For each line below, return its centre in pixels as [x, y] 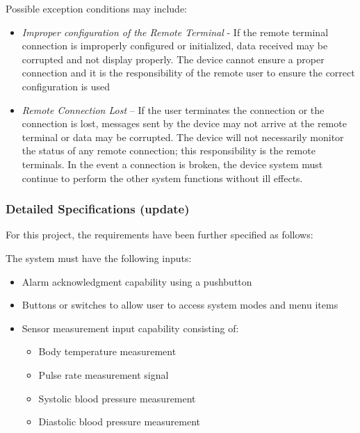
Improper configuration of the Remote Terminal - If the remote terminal [175, 32]
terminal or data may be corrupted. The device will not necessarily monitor [183, 137]
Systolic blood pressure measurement [117, 398]
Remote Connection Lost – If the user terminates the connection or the [173, 109]
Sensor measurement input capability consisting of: [130, 328]
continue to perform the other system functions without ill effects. [162, 178]
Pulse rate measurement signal [104, 374]
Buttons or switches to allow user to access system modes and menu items [180, 305]
